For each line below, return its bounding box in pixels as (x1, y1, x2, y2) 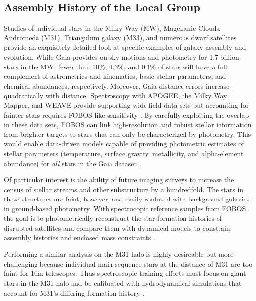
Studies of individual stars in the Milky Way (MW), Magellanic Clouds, (4, 23, 221, 33)
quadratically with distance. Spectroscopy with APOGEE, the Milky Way (4, 90, 227, 100)
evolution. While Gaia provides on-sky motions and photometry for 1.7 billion (4, 51, 239, 62)
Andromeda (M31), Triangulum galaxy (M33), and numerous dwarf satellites (4, 32, 237, 42)
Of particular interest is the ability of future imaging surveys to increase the (4, 174, 234, 185)
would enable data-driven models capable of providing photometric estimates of (4, 138, 244, 149)
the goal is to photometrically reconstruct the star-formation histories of (4, 213, 222, 223)
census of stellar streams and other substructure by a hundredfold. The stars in (4, 184, 244, 194)
